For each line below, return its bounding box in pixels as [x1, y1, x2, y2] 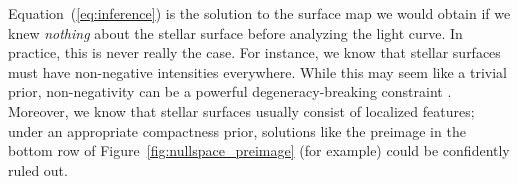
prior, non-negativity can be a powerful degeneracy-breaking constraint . [8, 81, 452, 102]
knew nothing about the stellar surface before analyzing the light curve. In [8, 22, 463, 43]
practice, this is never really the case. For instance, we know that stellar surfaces [8, 42, 501, 63]
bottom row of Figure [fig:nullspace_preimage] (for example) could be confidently [8, 140, 510, 161]
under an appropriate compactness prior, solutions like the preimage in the [8, 120, 466, 141]
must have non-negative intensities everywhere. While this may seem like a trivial [8, 61, 507, 82]
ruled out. [8, 159, 68, 180]
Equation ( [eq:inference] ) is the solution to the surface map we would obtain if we [8, 3, 511, 23]
